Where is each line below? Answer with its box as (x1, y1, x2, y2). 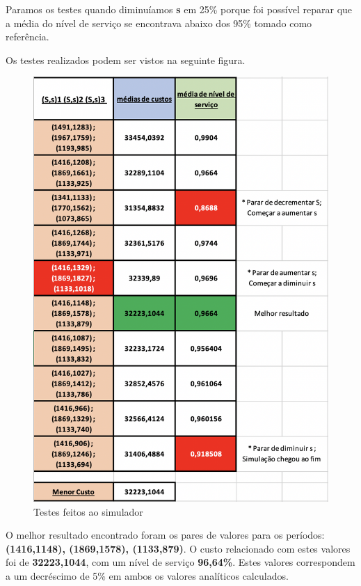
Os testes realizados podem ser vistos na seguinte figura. (6, 52, 246, 67)
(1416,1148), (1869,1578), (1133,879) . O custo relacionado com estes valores (6, 541, 351, 555)
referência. (6, 29, 49, 44)
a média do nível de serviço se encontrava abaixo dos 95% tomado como (6, 15, 312, 30)
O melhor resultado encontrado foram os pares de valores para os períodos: (6, 528, 325, 542)
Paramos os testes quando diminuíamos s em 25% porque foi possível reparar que (6, 2, 353, 16)
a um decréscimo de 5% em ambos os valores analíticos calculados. (6, 568, 289, 583)
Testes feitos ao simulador (33, 504, 143, 518)
